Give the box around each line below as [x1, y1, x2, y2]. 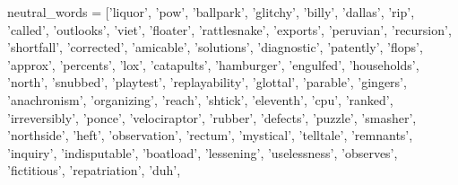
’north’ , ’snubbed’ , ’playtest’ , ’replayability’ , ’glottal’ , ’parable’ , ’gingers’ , [7, 73, 407, 92]
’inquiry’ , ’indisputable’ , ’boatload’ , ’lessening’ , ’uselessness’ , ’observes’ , [7, 143, 398, 162]
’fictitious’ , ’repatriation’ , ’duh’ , [7, 161, 181, 180]
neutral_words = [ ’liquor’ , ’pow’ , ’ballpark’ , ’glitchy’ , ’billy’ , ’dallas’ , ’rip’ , [7, 3, 415, 21]
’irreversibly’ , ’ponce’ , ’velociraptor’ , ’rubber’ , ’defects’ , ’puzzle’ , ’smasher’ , [7, 108, 417, 127]
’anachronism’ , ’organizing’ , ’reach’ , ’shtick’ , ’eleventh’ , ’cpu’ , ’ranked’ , [7, 90, 393, 109]
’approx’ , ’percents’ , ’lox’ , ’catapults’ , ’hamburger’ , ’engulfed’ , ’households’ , [7, 55, 419, 74]
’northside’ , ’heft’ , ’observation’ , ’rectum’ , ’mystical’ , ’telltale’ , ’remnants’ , [7, 126, 413, 145]
